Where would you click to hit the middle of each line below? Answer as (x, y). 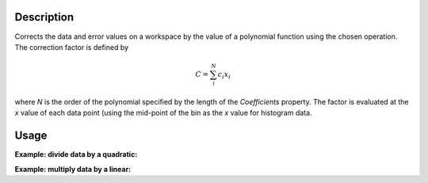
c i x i (224, 75)
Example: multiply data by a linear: (73, 169)
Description (44, 17)
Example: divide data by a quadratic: (76, 154)
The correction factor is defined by (72, 47)
